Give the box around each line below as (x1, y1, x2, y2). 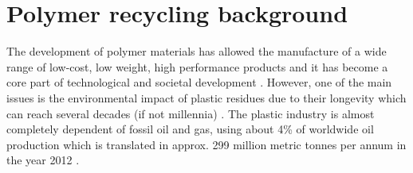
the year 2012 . (6, 152, 80, 168)
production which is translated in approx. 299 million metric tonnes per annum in (6, 136, 407, 152)
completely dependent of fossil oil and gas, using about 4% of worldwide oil (6, 121, 374, 137)
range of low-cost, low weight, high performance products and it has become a (6, 58, 388, 75)
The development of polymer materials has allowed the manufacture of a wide (6, 43, 387, 60)
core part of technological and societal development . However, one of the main (6, 74, 392, 90)
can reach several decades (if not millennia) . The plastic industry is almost (6, 105, 375, 121)
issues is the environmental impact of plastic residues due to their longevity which (6, 89, 407, 106)
